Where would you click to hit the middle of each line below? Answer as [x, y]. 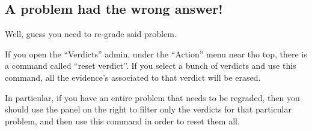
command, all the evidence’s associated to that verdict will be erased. [133, 77]
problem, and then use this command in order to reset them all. [122, 121]
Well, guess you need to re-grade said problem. [91, 34]
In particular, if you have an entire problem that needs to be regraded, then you [152, 97]
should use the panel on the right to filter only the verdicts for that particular [148, 109]
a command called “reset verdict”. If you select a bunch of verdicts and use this [151, 65]
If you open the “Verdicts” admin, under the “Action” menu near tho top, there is [156, 54]
